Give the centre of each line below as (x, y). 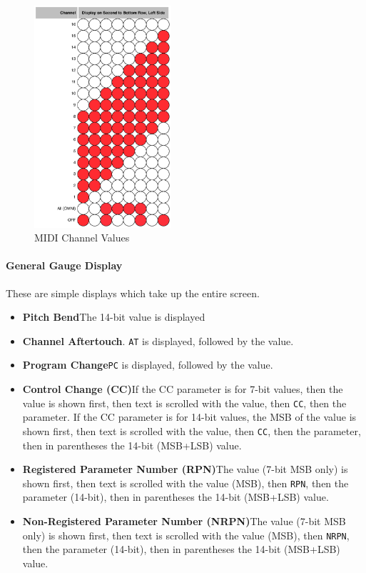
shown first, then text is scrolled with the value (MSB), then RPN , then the (185, 483)
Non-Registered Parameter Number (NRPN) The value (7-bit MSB (184, 521)
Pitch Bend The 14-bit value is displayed (114, 317)
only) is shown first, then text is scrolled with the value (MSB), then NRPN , (186, 535)
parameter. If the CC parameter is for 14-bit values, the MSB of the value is (189, 417)
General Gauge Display (64, 265)
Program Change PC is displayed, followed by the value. (148, 365)
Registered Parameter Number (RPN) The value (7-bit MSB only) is (185, 469)
